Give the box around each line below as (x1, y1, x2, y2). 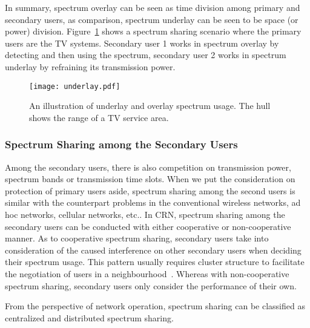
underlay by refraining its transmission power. (5, 60, 176, 73)
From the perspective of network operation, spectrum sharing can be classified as (5, 300, 305, 312)
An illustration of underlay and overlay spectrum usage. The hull (29, 99, 271, 112)
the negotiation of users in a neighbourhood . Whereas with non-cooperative (5, 267, 289, 280)
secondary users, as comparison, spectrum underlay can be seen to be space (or (5, 13, 298, 25)
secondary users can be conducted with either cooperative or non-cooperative (5, 220, 291, 232)
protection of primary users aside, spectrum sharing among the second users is (5, 184, 295, 197)
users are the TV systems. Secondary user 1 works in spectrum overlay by (5, 36, 279, 49)
